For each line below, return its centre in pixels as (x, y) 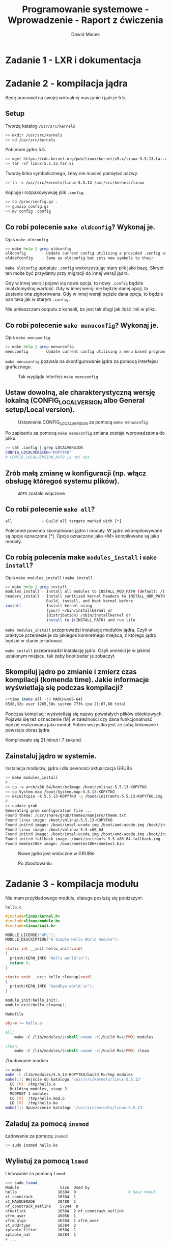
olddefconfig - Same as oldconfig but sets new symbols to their (79, 258)
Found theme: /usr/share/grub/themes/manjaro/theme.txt (66, 815)
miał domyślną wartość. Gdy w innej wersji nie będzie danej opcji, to (77, 289)
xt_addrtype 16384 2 (41, 1225)
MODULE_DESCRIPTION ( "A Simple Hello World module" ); (62, 940)
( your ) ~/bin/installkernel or (79, 610)
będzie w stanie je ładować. (34, 640)
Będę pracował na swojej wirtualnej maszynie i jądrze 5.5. (66, 97)
